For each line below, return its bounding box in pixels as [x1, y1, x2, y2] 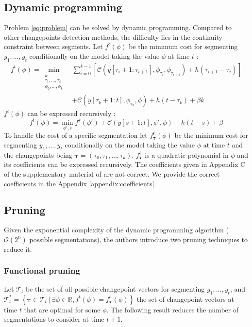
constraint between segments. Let [4, 41, 103, 51]
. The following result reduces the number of [106, 304, 239, 314]
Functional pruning [4, 264, 80, 277]
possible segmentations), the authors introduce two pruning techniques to [29, 234, 248, 244]
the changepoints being [4, 149, 72, 160]
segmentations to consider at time [4, 314, 104, 324]
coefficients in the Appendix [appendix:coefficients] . [4, 178, 156, 188]
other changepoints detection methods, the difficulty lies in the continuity [4, 32, 222, 42]
